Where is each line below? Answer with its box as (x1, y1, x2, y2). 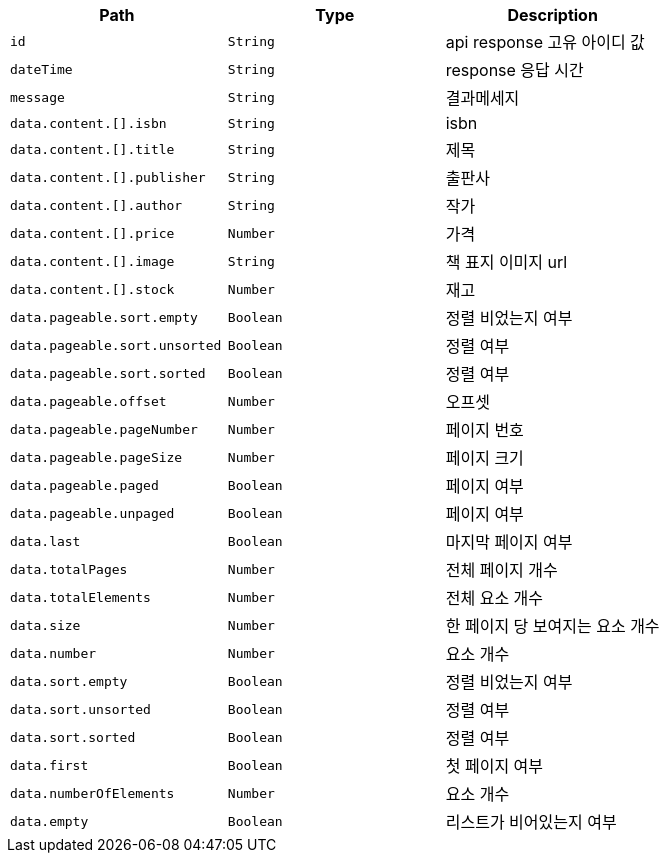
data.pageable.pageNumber (10, 421, 198, 437)
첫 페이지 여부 (445, 756, 544, 776)
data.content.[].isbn (10, 115, 167, 131)
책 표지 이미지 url (445, 252, 568, 272)
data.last (10, 533, 81, 549)
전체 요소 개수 (445, 588, 544, 608)
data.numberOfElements (10, 785, 175, 801)
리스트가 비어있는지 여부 (445, 812, 617, 832)
